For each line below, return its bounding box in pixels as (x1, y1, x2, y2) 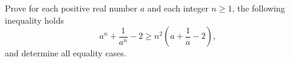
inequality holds (5, 13, 64, 26)
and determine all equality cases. (5, 47, 126, 59)
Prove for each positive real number (5, 2, 137, 14)
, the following (232, 2, 285, 14)
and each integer (147, 2, 209, 14)
